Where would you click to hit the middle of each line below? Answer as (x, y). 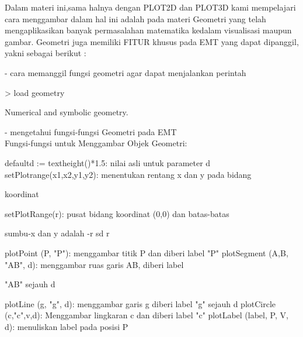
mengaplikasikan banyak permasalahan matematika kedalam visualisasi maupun (148, 30)
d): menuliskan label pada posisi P (67, 326)
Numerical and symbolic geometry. (67, 112)
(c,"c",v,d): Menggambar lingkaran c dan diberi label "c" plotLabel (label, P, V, (147, 315)
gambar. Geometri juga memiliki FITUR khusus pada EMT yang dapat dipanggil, (152, 41)
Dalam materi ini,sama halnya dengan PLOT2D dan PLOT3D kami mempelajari (150, 7)
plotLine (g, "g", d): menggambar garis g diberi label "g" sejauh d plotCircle (140, 303)
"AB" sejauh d (30, 284)
